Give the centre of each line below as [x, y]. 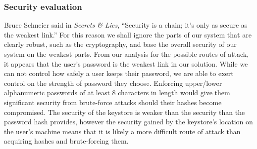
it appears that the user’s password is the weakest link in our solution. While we [126, 63]
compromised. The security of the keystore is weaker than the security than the [125, 112]
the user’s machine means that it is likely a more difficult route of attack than [122, 131]
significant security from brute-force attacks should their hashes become [113, 102]
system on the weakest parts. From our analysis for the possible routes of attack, [127, 54]
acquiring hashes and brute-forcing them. [66, 141]
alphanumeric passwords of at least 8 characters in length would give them [117, 93]
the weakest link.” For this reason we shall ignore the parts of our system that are [128, 34]
